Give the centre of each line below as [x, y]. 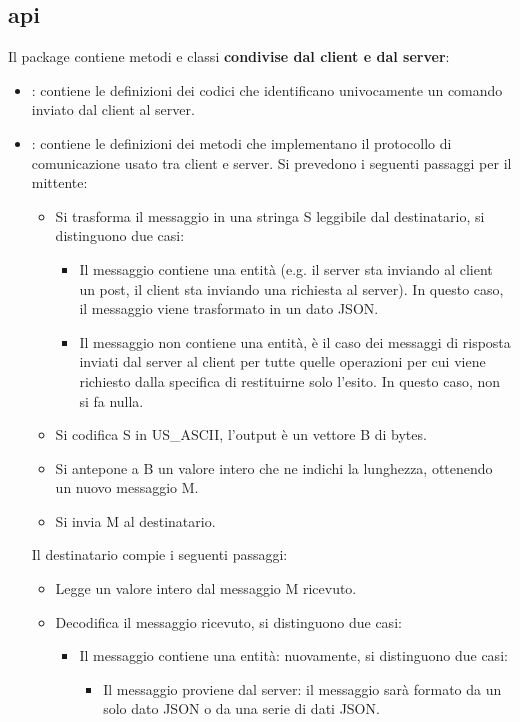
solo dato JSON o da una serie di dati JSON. [241, 708]
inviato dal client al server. [113, 109]
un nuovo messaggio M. [127, 487]
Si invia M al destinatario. [135, 520]
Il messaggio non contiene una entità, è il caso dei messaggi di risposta [295, 341]
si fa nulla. [111, 400]
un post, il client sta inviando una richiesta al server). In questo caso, [291, 288]
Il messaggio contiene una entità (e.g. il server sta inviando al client [286, 268]
